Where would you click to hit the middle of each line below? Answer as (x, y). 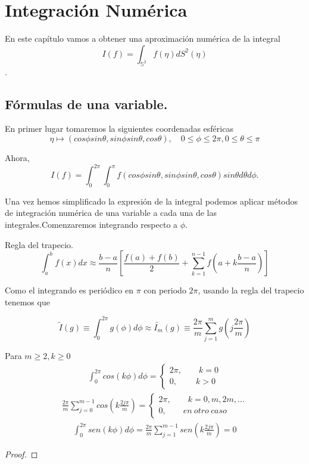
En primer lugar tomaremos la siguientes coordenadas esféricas (119, 129)
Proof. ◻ (21, 454)
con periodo (165, 290)
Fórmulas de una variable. (86, 103)
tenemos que (27, 301)
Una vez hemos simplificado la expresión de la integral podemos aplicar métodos (152, 201)
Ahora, (17, 157)
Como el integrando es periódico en (69, 290)
